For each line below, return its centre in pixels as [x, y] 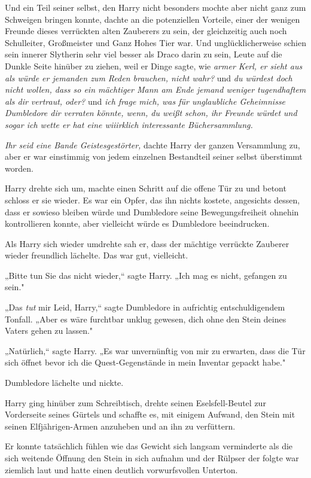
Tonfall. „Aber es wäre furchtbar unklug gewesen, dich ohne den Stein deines [146, 319]
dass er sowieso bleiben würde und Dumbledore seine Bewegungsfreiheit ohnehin [152, 211]
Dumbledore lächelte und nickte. [64, 383]
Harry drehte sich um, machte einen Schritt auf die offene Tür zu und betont [146, 188]
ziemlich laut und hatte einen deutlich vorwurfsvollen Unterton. [121, 469]
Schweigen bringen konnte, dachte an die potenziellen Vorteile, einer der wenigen [153, 19]
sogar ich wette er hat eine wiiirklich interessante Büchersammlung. [129, 124]
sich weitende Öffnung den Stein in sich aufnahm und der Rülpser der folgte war [152, 458]
